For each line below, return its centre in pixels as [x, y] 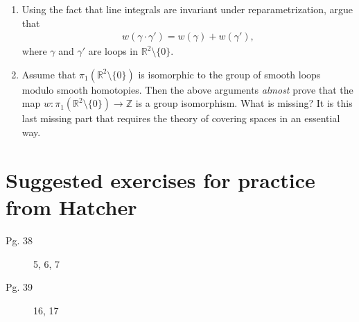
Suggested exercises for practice [160, 179]
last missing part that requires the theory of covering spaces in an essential [181, 118]
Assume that [49, 74]
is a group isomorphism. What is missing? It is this [244, 103]
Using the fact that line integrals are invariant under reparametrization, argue [187, 9]
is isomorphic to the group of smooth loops [229, 74]
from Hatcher [71, 206]
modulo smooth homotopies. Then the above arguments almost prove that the [187, 89]
